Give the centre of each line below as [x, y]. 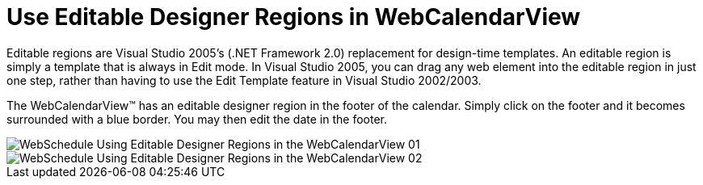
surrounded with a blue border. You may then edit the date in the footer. [197, 119]
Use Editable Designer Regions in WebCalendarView [294, 17]
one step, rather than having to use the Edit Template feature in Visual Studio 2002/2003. [244, 80]
